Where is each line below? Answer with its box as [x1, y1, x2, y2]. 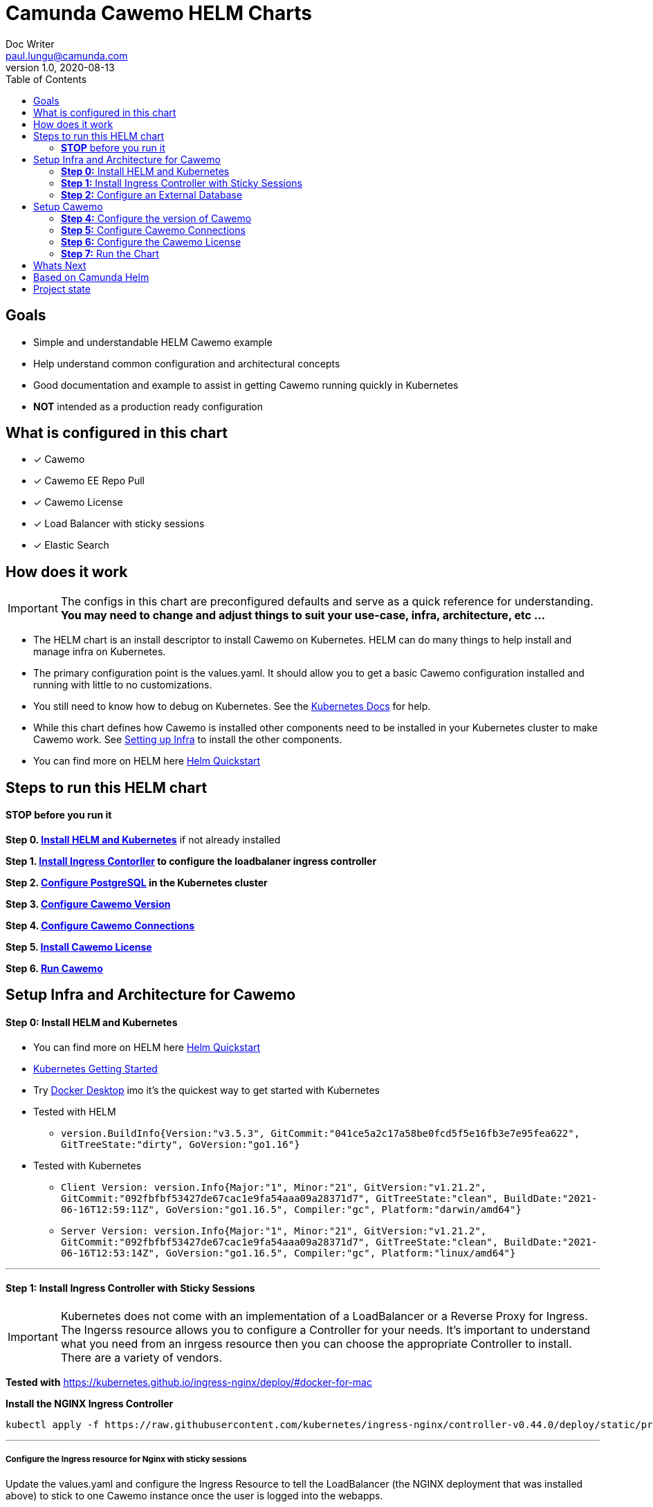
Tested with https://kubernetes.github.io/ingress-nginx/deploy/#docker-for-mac [6, 1376, 372, 1388]
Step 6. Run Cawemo [6, 962, 103, 974]
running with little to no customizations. [33, 679, 212, 691]
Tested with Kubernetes [33, 1159, 142, 1171]
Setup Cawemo [33, 200, 103, 212]
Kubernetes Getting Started [33, 1062, 158, 1075]
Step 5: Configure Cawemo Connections [61, 223, 246, 236]
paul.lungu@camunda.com [6, 49, 128, 62]
